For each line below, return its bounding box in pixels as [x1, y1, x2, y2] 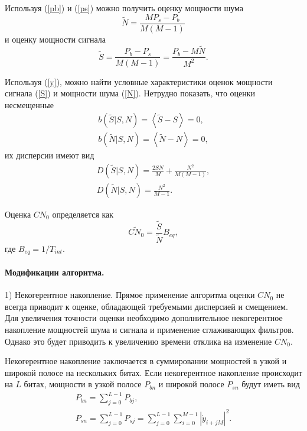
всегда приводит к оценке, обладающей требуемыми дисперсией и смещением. [5, 300, 288, 312]
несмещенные [5, 98, 54, 111]
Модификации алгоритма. [5, 266, 104, 278]
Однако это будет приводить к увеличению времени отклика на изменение [5, 335, 272, 347]
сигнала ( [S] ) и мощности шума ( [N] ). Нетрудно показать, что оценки [5, 87, 256, 99]
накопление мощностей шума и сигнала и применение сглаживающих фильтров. [5, 323, 294, 335]
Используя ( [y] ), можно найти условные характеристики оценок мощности [5, 75, 273, 88]
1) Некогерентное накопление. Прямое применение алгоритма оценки [5, 289, 255, 301]
